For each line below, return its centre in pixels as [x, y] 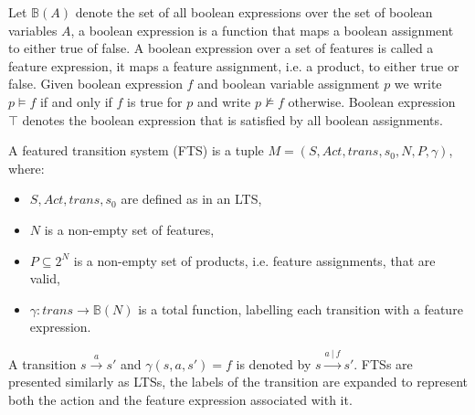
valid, [45, 278]
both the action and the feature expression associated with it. [180, 399]
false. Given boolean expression [95, 84]
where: [26, 168]
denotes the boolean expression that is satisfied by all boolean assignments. [232, 119]
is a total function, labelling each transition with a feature [301, 309]
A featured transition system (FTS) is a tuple [136, 150]
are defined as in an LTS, [191, 199]
